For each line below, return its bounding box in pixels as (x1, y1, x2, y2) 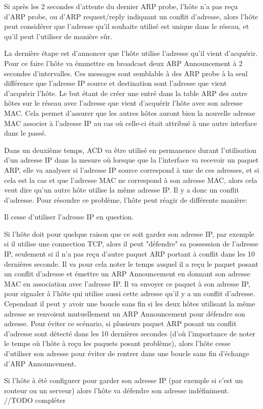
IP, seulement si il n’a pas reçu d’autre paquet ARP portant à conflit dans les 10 (4, 248, 255, 259)
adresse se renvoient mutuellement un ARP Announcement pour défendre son (4, 308, 245, 319)
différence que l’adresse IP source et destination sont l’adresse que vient (4, 78, 227, 88)
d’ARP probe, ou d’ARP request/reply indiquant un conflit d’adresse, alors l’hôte (4, 11, 258, 21)
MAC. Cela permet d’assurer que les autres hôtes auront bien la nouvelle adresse (4, 107, 255, 118)
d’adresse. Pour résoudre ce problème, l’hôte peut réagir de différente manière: (4, 194, 248, 205)
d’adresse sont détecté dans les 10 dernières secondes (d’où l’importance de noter (4, 328, 255, 338)
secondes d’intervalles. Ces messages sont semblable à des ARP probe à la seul (4, 68, 248, 78)
